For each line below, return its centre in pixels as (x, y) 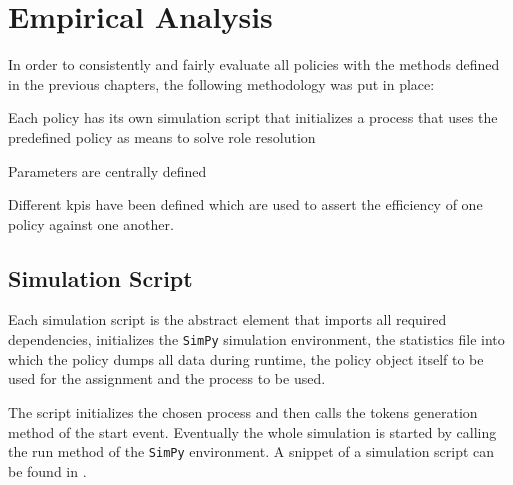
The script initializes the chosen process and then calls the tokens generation (243, 411)
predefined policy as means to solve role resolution (162, 136)
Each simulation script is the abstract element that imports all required (227, 319)
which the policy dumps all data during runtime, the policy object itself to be (246, 358)
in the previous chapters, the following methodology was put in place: (221, 83)
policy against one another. (91, 223)
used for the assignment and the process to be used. (167, 378)
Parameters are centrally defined (107, 170)
